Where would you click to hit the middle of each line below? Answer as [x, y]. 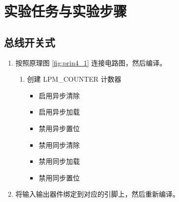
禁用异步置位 [59, 128]
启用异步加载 [59, 112]
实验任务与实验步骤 [66, 11]
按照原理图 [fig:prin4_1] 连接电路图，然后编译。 [91, 62]
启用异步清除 [59, 95]
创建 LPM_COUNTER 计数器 [74, 79]
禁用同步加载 [59, 161]
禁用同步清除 [59, 145]
